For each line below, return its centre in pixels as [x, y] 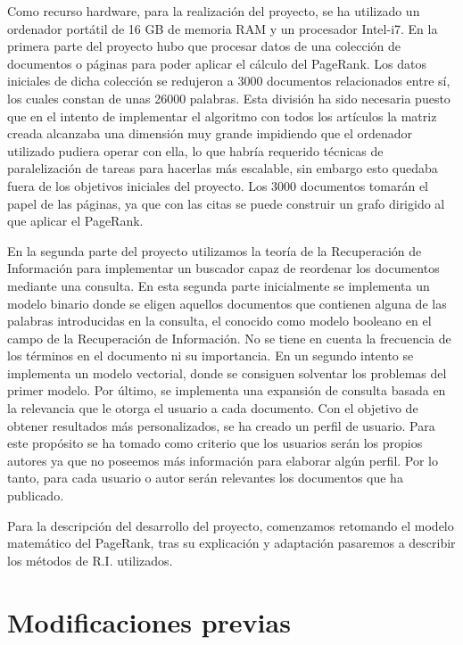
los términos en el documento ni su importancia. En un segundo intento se [211, 356]
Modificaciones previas [149, 621]
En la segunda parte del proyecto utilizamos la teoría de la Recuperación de [215, 250]
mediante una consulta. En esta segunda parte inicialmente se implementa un [219, 285]
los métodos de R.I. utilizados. [90, 560]
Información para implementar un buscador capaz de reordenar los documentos [223, 268]
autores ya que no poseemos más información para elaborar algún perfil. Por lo [223, 460]
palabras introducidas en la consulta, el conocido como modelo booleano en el [219, 321]
